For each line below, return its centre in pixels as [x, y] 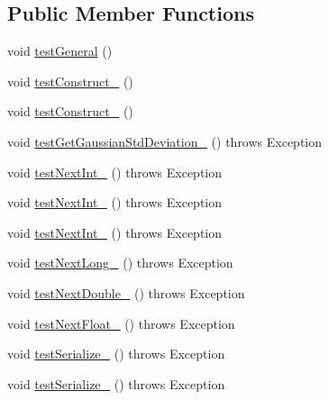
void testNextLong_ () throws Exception [120, 263]
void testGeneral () [60, 51]
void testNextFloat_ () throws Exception [121, 323]
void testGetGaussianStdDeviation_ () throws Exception [165, 141]
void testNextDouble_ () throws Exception [126, 292]
